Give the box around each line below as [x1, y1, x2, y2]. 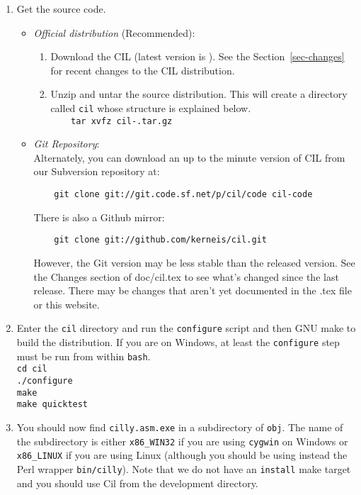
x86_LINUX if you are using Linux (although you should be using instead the [16, 447, 348, 462]
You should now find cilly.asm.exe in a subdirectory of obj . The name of [16, 419, 343, 434]
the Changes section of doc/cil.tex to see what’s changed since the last [33, 269, 339, 284]
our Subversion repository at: [33, 164, 160, 179]
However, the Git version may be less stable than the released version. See [33, 255, 355, 269]
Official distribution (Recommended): [33, 25, 195, 40]
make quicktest [16, 399, 88, 410]
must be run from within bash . [16, 348, 151, 363]
